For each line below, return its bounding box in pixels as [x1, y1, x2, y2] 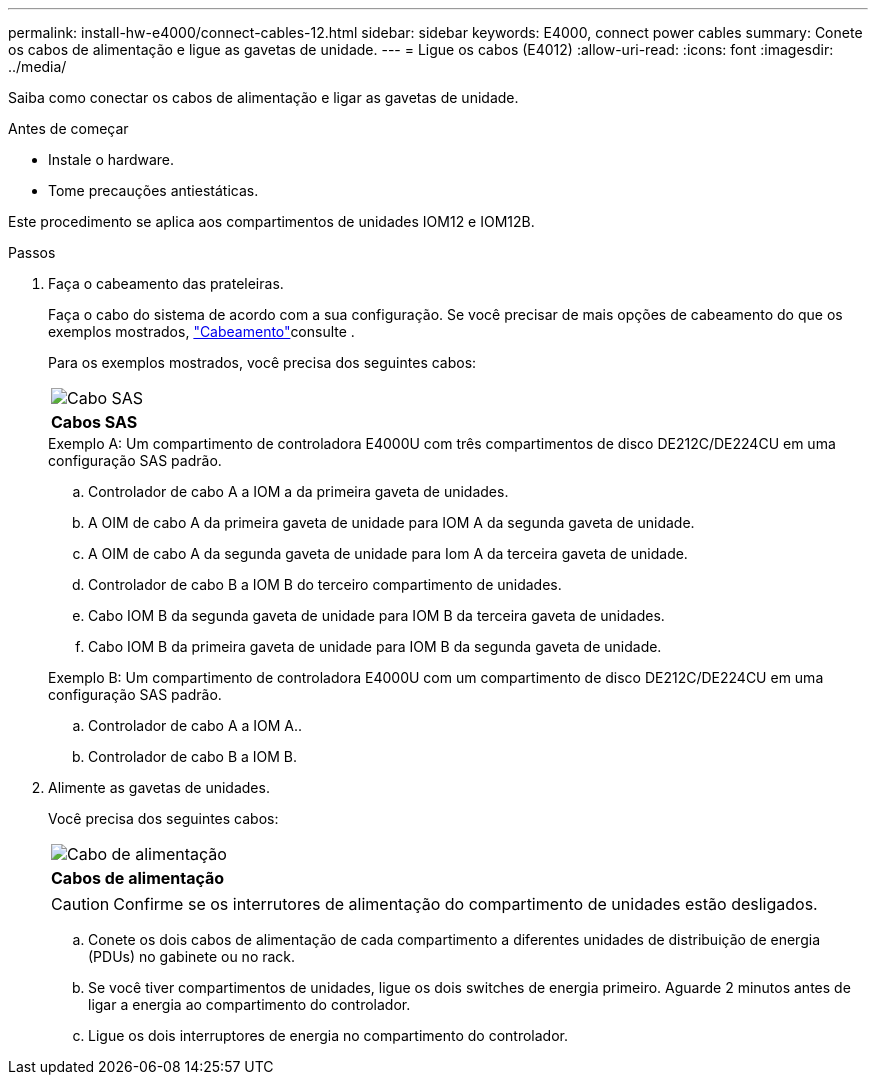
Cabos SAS [51, 412, 138, 432]
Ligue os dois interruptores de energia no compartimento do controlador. [88, 1027, 568, 1044]
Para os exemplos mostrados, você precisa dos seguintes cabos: [48, 354, 477, 371]
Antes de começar [8, 120, 129, 137]
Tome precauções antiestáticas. [48, 182, 259, 199]
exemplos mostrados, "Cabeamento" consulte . [48, 323, 355, 340]
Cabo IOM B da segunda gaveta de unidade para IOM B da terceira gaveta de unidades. [88, 607, 665, 624]
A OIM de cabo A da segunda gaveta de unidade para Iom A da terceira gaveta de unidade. [88, 545, 688, 562]
